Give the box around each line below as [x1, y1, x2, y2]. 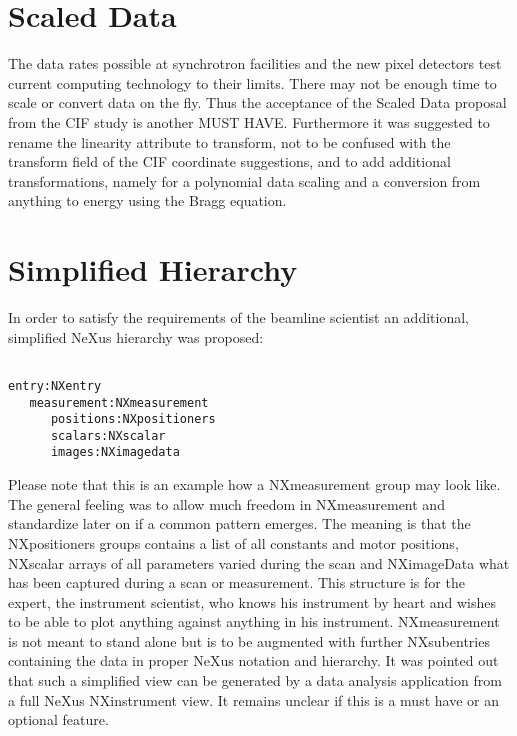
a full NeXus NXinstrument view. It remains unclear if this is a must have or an [8, 689, 499, 710]
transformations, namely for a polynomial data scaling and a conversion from [8, 170, 481, 191]
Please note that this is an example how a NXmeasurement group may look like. [8, 474, 501, 495]
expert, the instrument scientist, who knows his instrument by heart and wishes [8, 591, 497, 612]
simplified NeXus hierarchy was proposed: [8, 326, 264, 347]
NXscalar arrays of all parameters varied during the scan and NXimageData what [8, 552, 510, 573]
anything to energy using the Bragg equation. [8, 190, 287, 211]
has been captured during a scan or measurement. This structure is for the [8, 572, 465, 593]
